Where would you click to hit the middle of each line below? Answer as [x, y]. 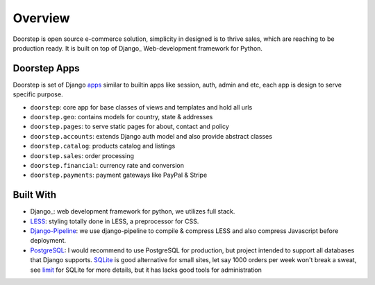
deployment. [48, 241]
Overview [41, 18]
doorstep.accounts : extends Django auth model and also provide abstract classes [151, 136]
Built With [35, 195]
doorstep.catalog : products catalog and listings [103, 146]
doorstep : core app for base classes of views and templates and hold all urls [141, 107]
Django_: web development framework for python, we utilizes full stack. [133, 211]
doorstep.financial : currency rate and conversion [107, 165]
